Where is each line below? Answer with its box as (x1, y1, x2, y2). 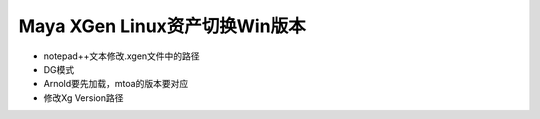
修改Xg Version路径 (43, 91, 124, 104)
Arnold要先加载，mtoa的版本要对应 (43, 78, 189, 90)
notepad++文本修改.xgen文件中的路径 (43, 50, 200, 62)
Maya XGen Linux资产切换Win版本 (18, 15, 306, 37)
